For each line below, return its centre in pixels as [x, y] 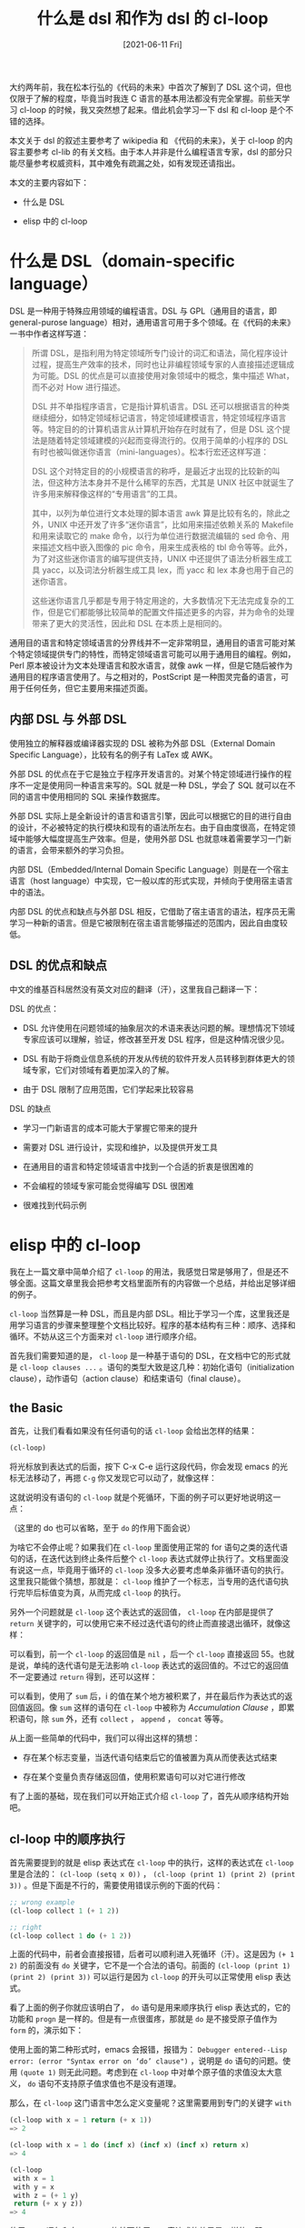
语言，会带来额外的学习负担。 [73, 850]
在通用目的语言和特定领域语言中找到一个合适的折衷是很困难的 [138, 1166]
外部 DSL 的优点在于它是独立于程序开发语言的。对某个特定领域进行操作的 [147, 774]
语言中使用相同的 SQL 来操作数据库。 [95, 796]
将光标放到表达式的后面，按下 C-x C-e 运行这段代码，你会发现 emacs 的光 [149, 1467]
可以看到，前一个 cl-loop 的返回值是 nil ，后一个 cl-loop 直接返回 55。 [144, 1654]
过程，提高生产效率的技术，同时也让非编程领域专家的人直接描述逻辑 [159, 364]
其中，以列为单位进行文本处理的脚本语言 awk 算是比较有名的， [149, 513]
